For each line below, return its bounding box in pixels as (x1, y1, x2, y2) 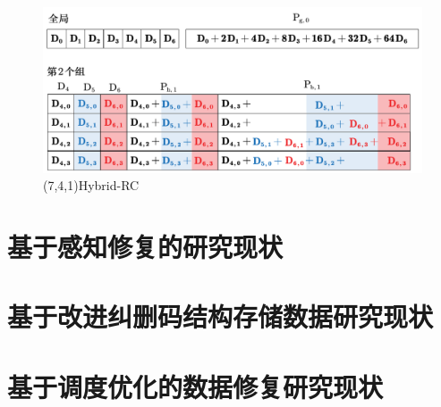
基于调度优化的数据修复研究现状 (7, 368, 384, 404)
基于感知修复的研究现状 (7, 228, 284, 264)
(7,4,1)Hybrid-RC (43, 176, 140, 195)
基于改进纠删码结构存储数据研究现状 (7, 298, 434, 335)
